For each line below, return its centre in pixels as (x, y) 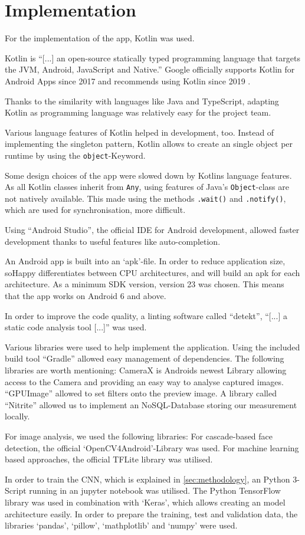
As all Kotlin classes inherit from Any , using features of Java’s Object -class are (147, 187)
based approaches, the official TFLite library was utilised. (109, 459)
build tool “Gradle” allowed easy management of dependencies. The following (145, 358)
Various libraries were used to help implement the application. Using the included (152, 347)
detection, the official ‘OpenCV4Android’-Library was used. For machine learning (152, 447)
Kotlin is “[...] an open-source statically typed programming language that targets (152, 58)
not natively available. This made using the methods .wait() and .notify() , (145, 198)
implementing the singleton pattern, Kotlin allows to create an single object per (149, 144)
